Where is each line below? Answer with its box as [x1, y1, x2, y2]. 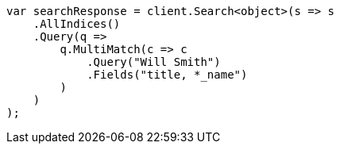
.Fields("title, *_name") [87, 68, 248, 81]
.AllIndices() [33, 17, 121, 30]
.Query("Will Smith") [87, 56, 221, 68]
